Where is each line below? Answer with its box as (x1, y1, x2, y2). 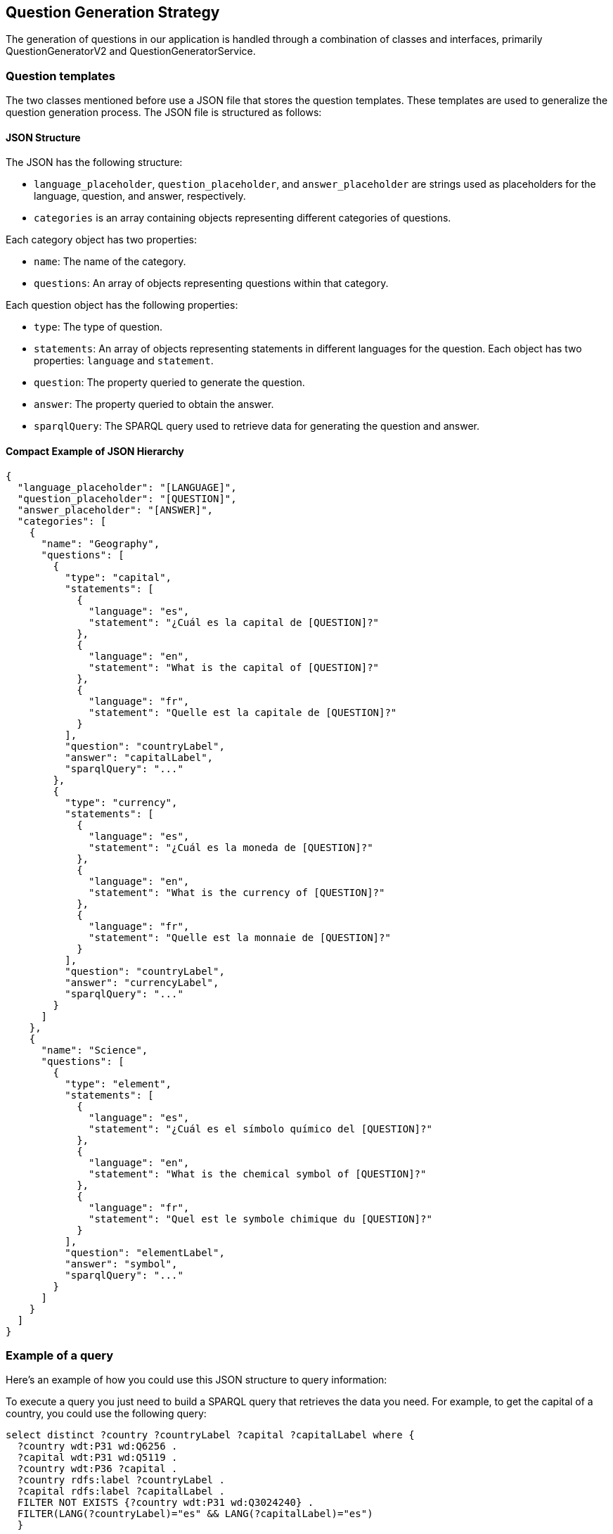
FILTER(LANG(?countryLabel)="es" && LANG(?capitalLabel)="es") (17, 1508, 373, 1520)
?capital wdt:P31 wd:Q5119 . (17, 1452, 178, 1464)
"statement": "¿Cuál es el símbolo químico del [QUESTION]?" (89, 1123, 432, 1134)
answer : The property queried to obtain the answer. (34, 398, 274, 411)
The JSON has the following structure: (6, 156, 183, 169)
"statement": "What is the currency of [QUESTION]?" (89, 886, 385, 898)
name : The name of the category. (34, 255, 186, 268)
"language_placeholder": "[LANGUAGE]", (17, 481, 237, 493)
